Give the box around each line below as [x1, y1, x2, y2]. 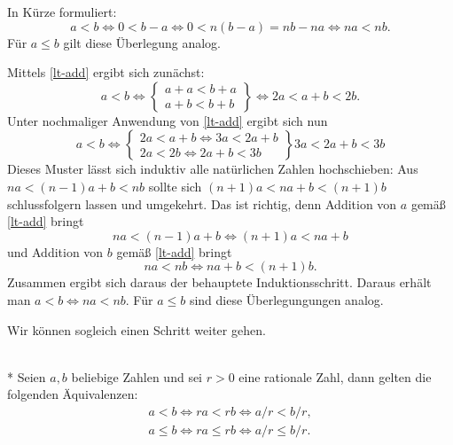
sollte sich [148, 176, 202, 195]
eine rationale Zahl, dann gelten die [238, 367, 432, 386]
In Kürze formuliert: [7, 3, 117, 20]
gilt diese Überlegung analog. [63, 33, 222, 51]
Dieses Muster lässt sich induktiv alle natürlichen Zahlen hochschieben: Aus [7, 160, 418, 178]
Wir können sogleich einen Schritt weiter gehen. [7, 320, 266, 339]
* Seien [7, 367, 46, 386]
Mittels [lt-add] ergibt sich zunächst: [7, 63, 205, 82]
